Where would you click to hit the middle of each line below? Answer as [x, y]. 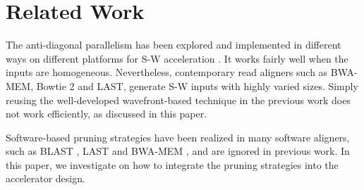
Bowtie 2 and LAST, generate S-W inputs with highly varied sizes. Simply [197, 85]
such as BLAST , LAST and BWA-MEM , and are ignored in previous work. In [178, 151]
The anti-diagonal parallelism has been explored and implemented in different [174, 45]
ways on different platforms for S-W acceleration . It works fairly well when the [177, 58]
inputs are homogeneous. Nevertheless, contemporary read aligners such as [167, 72]
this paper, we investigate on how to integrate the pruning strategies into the [172, 164]
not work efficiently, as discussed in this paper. [107, 114]
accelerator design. [45, 178]
